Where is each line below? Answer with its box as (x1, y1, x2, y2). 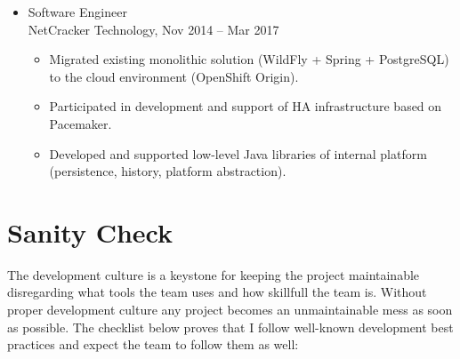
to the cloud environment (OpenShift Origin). (49, 67, 299, 85)
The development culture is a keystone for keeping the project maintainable (7, 265, 420, 283)
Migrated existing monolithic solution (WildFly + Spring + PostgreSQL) (49, 50, 449, 68)
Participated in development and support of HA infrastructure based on (49, 97, 442, 116)
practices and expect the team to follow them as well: (7, 335, 299, 354)
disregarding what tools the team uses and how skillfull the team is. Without (7, 283, 427, 301)
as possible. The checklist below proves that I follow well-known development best (7, 317, 454, 336)
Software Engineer (28, 3, 127, 20)
